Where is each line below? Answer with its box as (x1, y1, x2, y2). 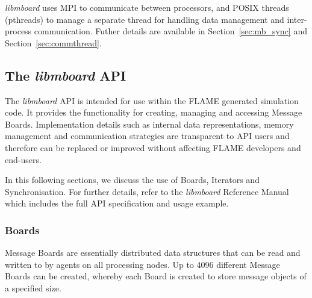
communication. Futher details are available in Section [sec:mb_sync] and (34, 25, 307, 37)
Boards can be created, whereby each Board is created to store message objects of (5, 270, 307, 282)
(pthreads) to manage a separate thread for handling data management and (5, 13, 284, 25)
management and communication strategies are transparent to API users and (5, 129, 290, 142)
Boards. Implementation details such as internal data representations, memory (5, 117, 294, 130)
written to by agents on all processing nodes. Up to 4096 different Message (5, 258, 280, 270)
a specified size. (5, 281, 61, 294)
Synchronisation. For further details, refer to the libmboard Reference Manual (5, 185, 289, 197)
